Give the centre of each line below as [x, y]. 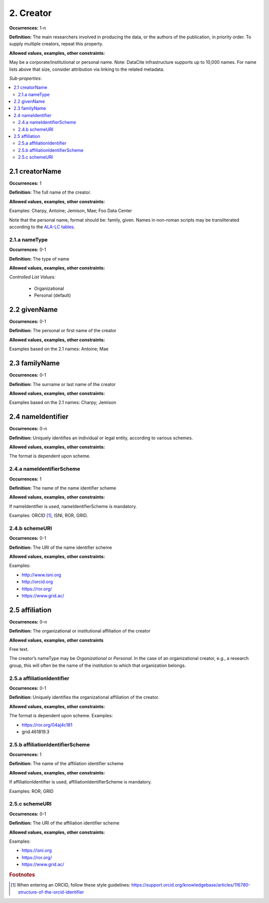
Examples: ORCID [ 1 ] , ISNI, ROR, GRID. [49, 516]
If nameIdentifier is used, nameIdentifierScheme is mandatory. [73, 506]
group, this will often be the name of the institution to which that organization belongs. [98, 665]
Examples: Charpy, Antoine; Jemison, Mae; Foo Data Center [70, 211]
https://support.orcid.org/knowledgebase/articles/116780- [191, 885]
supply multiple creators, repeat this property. [56, 44]
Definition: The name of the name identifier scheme [63, 488]
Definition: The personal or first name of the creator [63, 331]
